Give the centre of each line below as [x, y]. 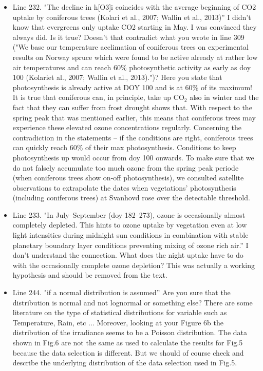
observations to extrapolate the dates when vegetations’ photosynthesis [124, 187]
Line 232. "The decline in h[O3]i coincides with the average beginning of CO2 [134, 7]
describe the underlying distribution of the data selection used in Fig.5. [125, 363]
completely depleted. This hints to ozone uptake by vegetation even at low [130, 225]
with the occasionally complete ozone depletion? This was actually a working [134, 265]
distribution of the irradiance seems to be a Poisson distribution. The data [130, 332]
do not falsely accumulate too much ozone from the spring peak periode [126, 167]
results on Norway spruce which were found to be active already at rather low [135, 57]
